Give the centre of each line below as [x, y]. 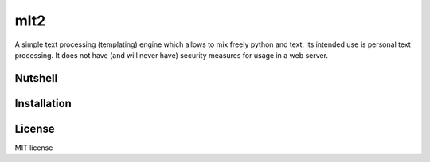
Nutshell [36, 78]
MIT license [34, 148]
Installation [43, 103]
